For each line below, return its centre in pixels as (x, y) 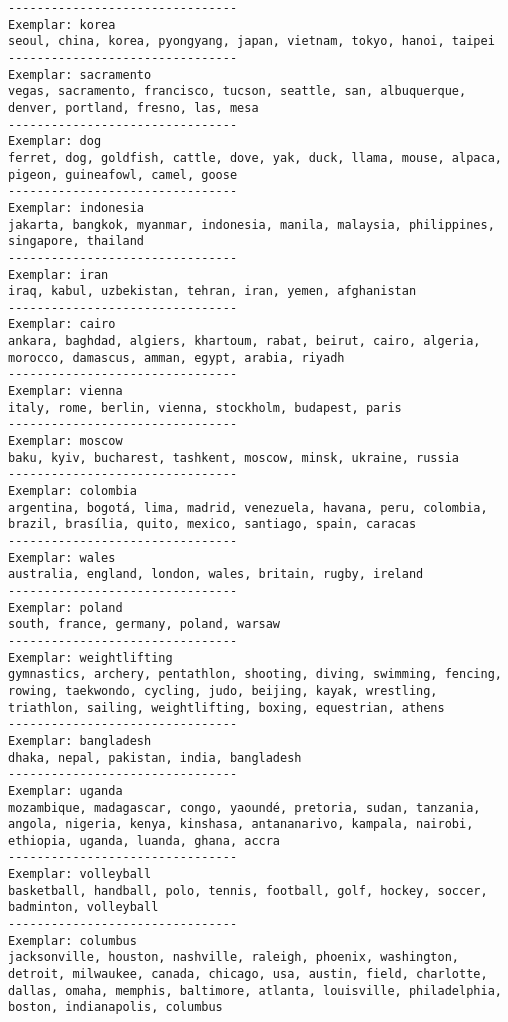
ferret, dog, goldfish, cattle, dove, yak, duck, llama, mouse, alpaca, (255, 157)
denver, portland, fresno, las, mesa (133, 107)
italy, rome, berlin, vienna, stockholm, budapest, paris (205, 407)
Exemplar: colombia (72, 491)
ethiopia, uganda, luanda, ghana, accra (144, 840)
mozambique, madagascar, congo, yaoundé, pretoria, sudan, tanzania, (244, 807)
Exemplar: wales (62, 557)
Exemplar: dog (55, 141)
